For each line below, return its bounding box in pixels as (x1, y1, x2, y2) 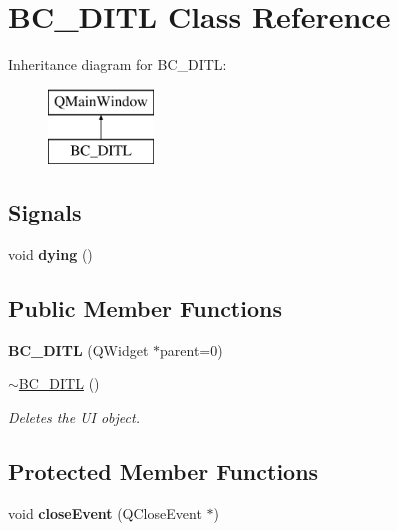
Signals (8, 197, 82, 228)
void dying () (8, 244, 93, 265)
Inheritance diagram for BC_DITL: (8, 54, 227, 75)
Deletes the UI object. (8, 407, 140, 428)
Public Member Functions (8, 293, 282, 324)
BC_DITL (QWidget (8, 339, 149, 360)
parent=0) (160, 339, 223, 360)
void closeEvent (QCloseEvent (8, 502, 202, 523)
